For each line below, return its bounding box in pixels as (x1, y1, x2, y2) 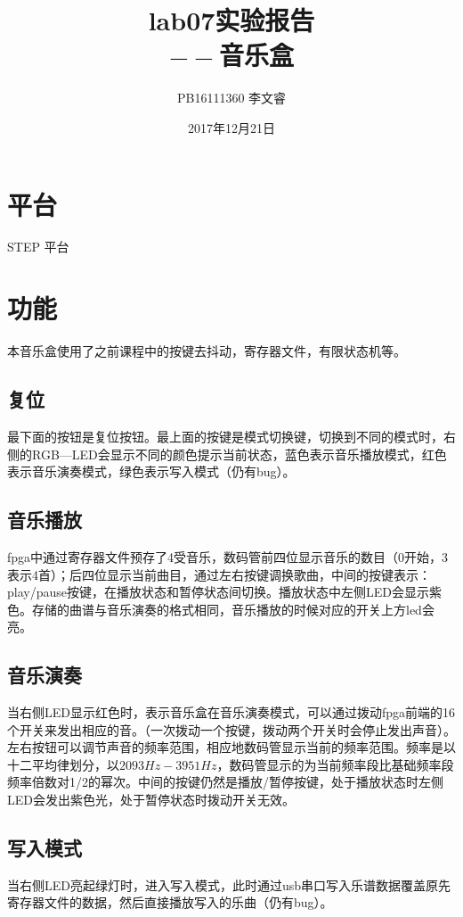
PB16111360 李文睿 (176, 88, 287, 107)
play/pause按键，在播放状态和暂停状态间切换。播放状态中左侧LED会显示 (7, 582, 429, 601)
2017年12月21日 (188, 118, 275, 136)
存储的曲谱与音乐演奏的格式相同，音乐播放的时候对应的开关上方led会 (31, 599, 435, 618)
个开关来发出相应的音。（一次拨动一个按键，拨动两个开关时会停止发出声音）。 (7, 720, 456, 739)
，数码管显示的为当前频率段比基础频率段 (216, 755, 454, 773)
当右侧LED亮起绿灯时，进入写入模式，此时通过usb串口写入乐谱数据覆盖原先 (7, 875, 451, 894)
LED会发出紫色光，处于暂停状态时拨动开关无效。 (7, 790, 295, 809)
